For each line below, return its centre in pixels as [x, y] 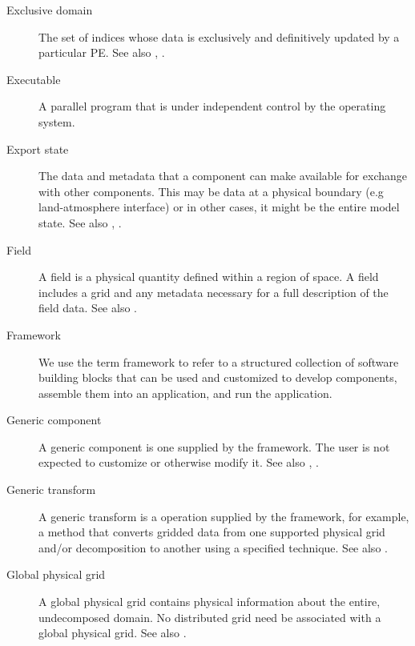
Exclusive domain [50, 10]
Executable [34, 79]
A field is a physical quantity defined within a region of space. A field [209, 277]
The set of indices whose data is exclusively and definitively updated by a [219, 36]
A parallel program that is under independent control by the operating [212, 106]
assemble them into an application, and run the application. [185, 393]
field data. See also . [88, 308]
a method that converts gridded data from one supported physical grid [212, 532]
